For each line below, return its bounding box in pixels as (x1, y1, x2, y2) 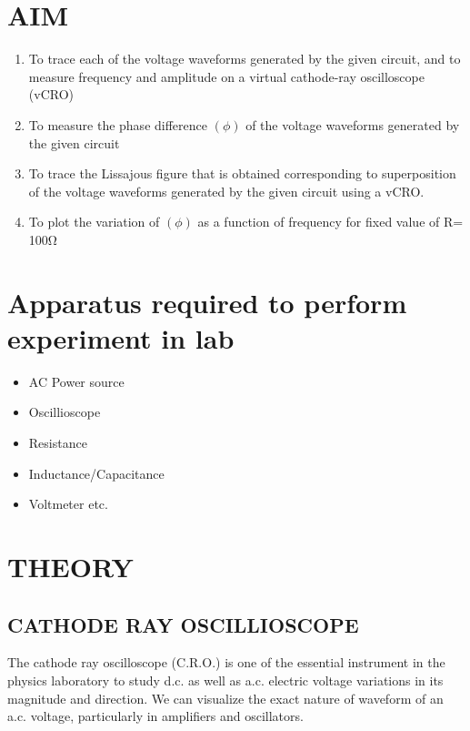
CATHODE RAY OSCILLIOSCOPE (7, 610, 359, 638)
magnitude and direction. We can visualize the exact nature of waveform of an (7, 688, 444, 707)
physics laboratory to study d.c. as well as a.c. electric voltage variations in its (7, 670, 444, 689)
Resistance (28, 432, 87, 452)
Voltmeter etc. (28, 494, 108, 513)
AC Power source (28, 371, 125, 391)
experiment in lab (7, 319, 235, 356)
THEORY (7, 547, 134, 584)
